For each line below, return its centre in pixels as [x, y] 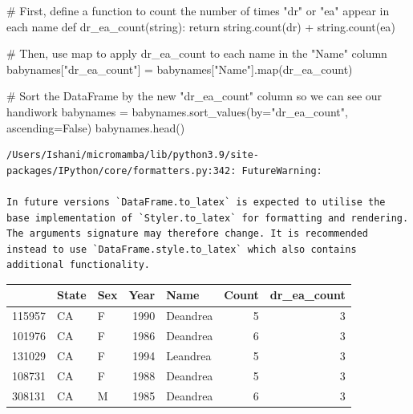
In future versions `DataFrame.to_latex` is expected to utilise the [196, 202]
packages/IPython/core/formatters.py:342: [121, 170]
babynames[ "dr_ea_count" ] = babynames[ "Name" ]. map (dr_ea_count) [180, 69]
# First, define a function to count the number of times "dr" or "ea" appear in [198, 10]
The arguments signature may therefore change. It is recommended [188, 234]
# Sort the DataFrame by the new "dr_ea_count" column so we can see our [194, 96]
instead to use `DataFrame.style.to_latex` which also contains [182, 249]
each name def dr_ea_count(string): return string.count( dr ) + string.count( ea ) [201, 26]
